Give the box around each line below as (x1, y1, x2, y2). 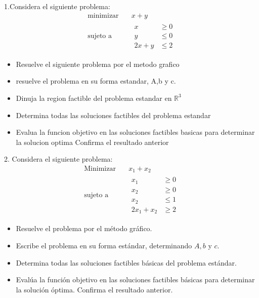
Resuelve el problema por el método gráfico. (16, 223, 152, 234)
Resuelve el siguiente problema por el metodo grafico (16, 58, 180, 69)
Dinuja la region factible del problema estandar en (16, 92, 172, 103)
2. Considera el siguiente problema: (4, 154, 113, 164)
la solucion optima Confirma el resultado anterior (16, 136, 169, 147)
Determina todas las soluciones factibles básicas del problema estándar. (16, 257, 237, 268)
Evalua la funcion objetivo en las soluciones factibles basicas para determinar (16, 127, 255, 137)
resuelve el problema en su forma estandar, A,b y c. (16, 76, 176, 86)
